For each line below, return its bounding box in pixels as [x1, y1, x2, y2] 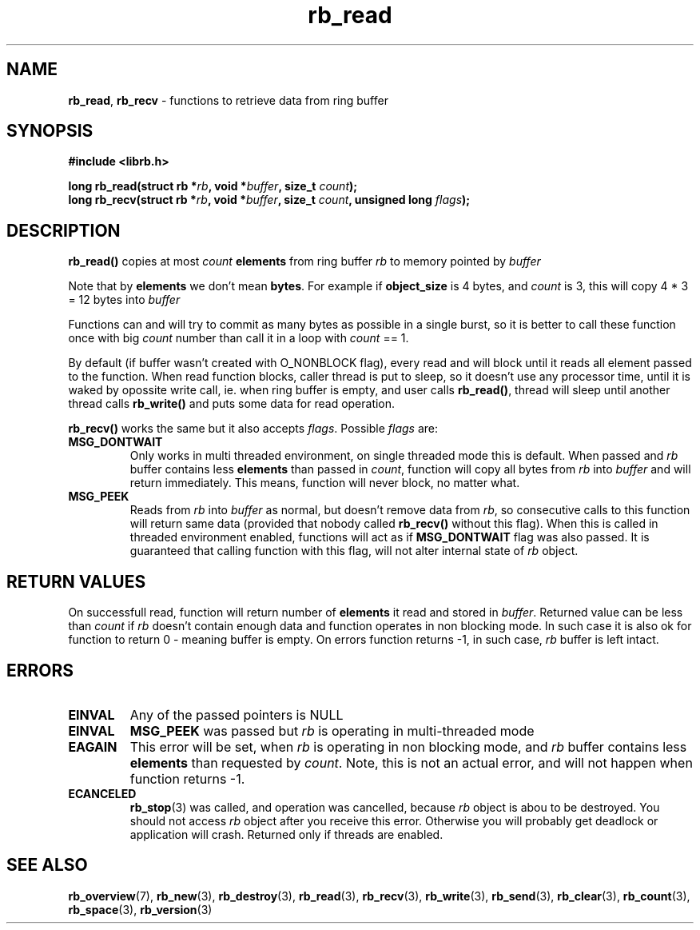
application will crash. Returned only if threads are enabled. [129, 827, 443, 841]
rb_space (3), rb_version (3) [68, 902, 213, 916]
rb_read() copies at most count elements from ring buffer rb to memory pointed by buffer [68, 254, 541, 269]
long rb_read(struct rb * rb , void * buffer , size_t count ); [68, 179, 358, 194]
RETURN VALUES [6, 571, 146, 592]
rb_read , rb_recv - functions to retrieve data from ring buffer [68, 93, 388, 107]
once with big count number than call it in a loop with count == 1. [68, 331, 409, 345]
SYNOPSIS [6, 121, 93, 142]
